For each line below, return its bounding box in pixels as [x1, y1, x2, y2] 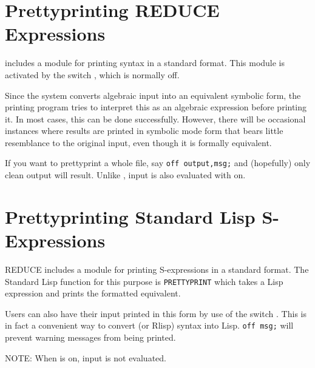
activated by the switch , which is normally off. [5, 68, 180, 81]
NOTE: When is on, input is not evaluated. [5, 351, 166, 364]
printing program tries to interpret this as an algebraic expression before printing [5, 101, 307, 113]
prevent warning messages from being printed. [5, 331, 176, 344]
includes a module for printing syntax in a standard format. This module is [5, 56, 285, 69]
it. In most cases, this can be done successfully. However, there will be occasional [5, 112, 306, 125]
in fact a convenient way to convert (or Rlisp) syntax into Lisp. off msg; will [5, 319, 294, 332]
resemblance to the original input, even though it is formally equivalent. [5, 136, 272, 149]
